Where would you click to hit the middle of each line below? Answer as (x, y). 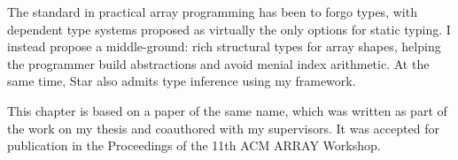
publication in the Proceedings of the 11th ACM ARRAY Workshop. (194, 145)
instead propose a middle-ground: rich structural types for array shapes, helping (224, 46)
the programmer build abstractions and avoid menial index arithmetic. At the (218, 63)
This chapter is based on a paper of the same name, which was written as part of (227, 110)
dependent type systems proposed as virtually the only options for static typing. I (229, 29)
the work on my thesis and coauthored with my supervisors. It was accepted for (223, 128)
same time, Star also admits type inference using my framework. (182, 81)
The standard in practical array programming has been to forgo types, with (212, 11)
